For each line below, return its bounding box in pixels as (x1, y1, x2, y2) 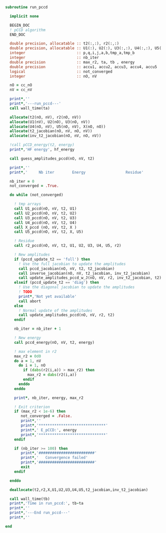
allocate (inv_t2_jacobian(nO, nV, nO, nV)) (9, 133, 101, 139)
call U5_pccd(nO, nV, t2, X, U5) (14, 229, 84, 235)
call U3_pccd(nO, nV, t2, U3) (14, 215, 77, 220)
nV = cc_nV (9, 88, 32, 93)
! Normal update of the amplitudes (18, 308, 93, 313)
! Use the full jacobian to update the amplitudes (18, 261, 126, 266)
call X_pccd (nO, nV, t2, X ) (14, 225, 77, 230)
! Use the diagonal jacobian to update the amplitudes (18, 285, 135, 290)
